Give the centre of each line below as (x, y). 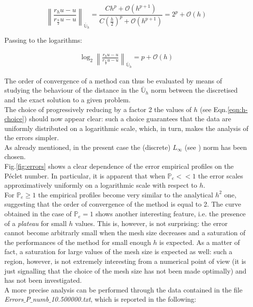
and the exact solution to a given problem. (68, 99)
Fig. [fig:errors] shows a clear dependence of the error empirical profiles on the (119, 166)
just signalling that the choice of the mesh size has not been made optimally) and (126, 270)
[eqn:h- (237, 109)
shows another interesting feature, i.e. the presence (171, 214)
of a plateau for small (36, 223)
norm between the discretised (194, 90)
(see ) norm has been (216, 147)
